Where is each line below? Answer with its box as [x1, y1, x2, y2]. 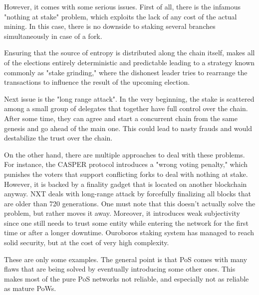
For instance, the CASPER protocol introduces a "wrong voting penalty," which [4, 159, 248, 169]
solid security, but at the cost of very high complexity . [4, 237, 169, 248]
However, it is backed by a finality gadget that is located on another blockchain [4, 178, 247, 189]
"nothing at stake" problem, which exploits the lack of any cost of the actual [4, 11, 237, 21]
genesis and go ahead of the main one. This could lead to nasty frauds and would [4, 123, 253, 133]
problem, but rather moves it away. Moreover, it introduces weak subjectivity [4, 208, 240, 218]
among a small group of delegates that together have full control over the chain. [4, 103, 248, 114]
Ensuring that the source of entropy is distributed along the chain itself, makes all [4, 47, 255, 58]
